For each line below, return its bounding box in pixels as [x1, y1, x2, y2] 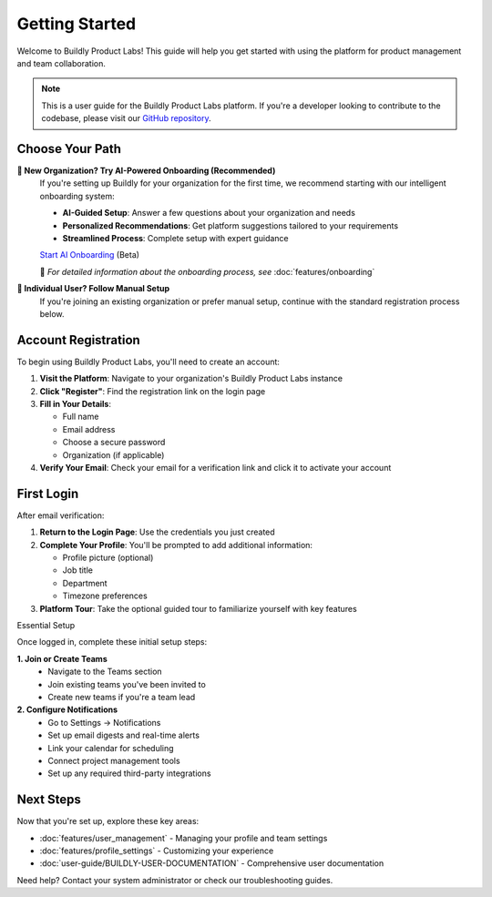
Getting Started [16, 14, 137, 34]
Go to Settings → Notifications [47, 717, 161, 728]
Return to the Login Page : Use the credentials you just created [39, 526, 275, 537]
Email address [62, 423, 116, 434]
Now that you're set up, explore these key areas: [16, 816, 200, 827]
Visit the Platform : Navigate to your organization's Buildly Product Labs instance [39, 373, 343, 384]
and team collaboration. [16, 57, 107, 68]
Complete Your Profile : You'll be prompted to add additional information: [39, 539, 313, 550]
